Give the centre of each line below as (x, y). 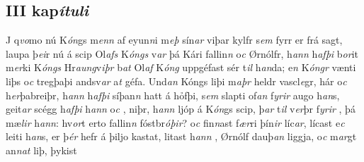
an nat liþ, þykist (41, 150)
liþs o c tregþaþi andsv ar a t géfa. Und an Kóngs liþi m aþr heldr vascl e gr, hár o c (176, 81)
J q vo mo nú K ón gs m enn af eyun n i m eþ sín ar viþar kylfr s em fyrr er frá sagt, (174, 40)
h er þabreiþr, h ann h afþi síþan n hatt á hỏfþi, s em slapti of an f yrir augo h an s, (173, 95)
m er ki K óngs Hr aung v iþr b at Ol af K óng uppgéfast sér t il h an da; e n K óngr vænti (181, 67)
